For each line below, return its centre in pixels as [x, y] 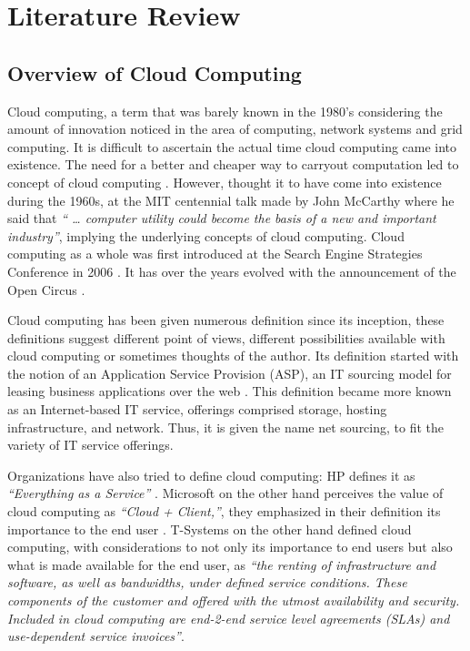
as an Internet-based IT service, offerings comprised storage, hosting [197, 409]
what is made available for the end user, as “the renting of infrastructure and [222, 564]
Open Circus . [46, 289]
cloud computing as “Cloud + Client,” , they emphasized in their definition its [224, 511]
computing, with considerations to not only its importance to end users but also [230, 547]
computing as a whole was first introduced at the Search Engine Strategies [215, 254]
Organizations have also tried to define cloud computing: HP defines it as [211, 475]
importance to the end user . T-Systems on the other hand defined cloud [210, 529]
